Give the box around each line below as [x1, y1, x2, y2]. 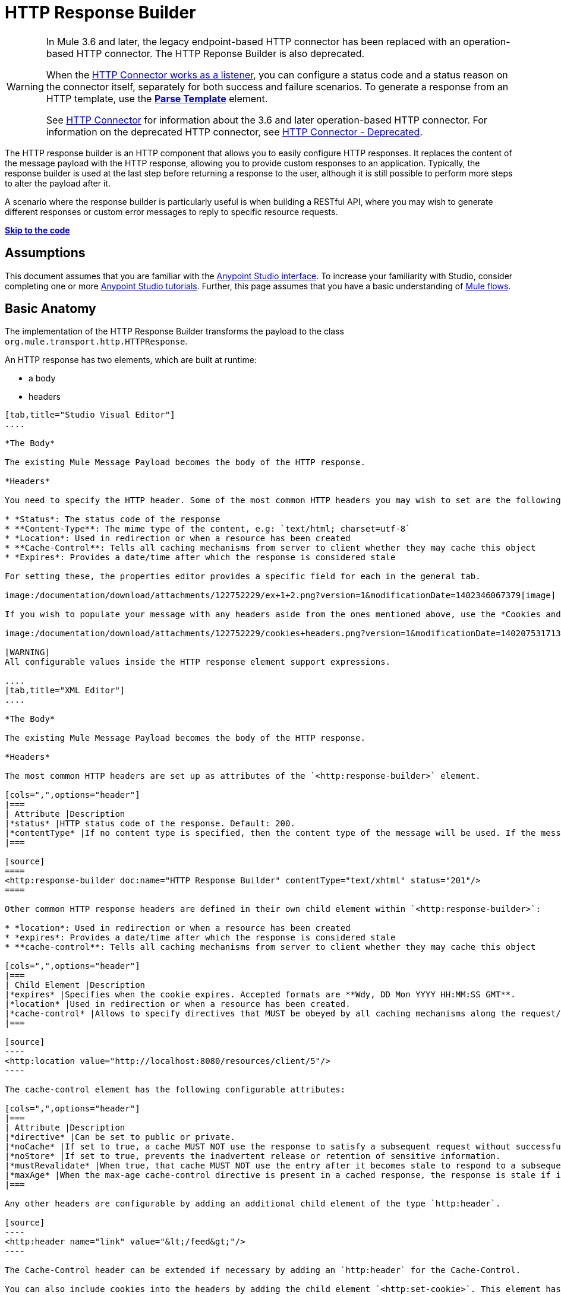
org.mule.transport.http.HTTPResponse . [5, 336, 188, 347]
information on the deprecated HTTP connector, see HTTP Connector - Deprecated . [46, 125, 423, 138]
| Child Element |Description [5, 980, 146, 990]
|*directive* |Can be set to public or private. [5, 1132, 235, 1142]
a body [29, 373, 56, 384]
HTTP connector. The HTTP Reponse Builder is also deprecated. [76, 47, 365, 59]
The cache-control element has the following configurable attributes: [5, 1085, 346, 1095]
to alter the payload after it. [5, 178, 111, 188]
